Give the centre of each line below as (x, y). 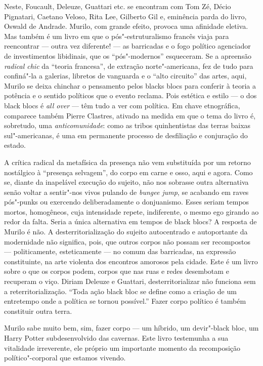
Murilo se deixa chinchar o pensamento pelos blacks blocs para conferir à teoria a (130, 85)
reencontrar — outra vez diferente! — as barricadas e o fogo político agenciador (127, 46)
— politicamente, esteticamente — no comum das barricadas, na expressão (120, 251)
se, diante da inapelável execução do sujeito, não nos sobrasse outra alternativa (126, 182)
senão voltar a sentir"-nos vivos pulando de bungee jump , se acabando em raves (126, 192)
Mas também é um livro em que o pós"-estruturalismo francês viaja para (117, 36)
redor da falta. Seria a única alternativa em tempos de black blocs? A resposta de (130, 221)
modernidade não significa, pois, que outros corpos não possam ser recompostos (127, 241)
